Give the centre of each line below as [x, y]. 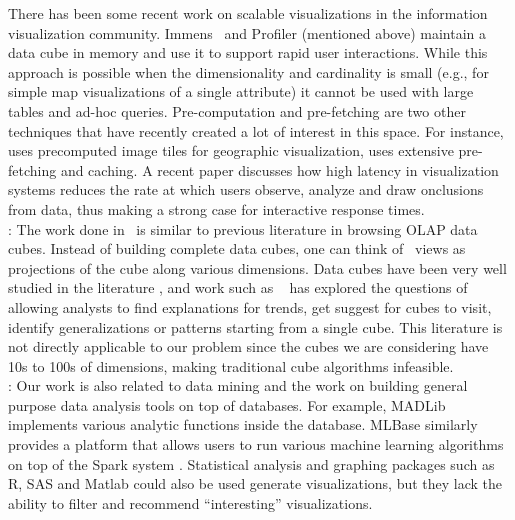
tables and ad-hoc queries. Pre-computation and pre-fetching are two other [237, 110]
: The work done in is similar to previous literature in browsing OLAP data [243, 228]
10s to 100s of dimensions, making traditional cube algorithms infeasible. [231, 365]
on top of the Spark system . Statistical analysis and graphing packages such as [251, 463]
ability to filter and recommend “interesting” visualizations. [190, 502]
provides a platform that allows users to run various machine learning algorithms [256, 444]
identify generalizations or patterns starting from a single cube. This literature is [255, 326]
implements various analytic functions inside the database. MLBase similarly [243, 424]
